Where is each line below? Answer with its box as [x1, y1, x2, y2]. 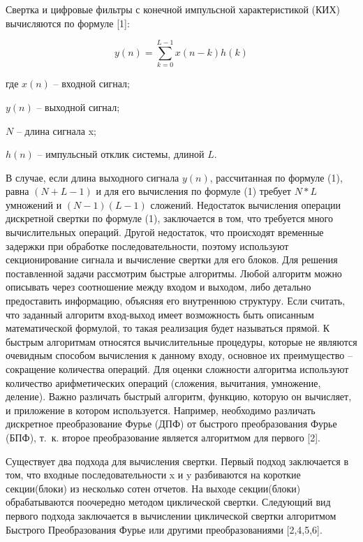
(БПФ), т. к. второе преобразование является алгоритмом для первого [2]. [6, 430, 320, 444]
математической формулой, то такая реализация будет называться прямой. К [6, 321, 330, 335]
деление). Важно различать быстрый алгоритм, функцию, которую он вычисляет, [6, 389, 352, 404]
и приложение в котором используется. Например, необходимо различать [6, 402, 316, 417]
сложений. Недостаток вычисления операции [150, 197, 341, 212]
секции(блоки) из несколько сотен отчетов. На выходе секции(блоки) [6, 481, 301, 495]
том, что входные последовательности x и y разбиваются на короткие [6, 467, 301, 482]
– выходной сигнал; [36, 99, 120, 114]
